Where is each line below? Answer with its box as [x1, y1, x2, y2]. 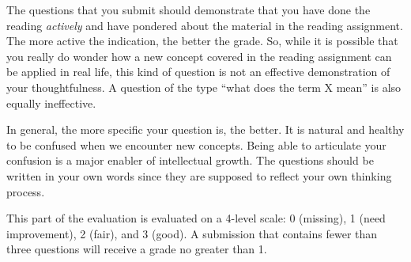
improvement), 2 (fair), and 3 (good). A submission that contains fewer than [6, 225, 378, 241]
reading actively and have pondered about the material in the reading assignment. [6, 17, 403, 33]
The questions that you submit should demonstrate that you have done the [6, 2, 371, 17]
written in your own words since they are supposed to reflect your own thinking [6, 167, 392, 184]
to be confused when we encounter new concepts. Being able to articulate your [6, 136, 386, 153]
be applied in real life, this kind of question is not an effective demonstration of [6, 63, 390, 80]
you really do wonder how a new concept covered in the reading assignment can [6, 47, 392, 64]
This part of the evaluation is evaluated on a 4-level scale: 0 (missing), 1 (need [6, 210, 386, 226]
